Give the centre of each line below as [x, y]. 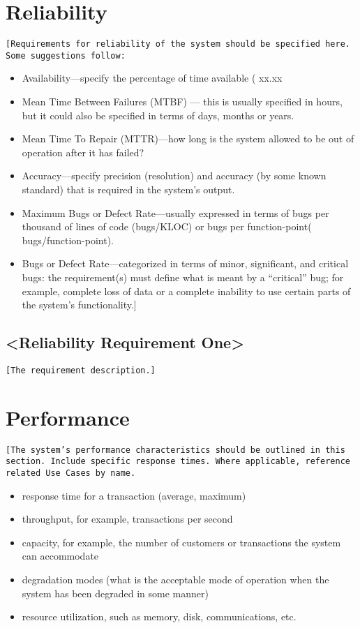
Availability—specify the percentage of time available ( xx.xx [152, 78]
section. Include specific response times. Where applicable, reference [178, 462]
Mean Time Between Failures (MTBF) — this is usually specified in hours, [182, 102]
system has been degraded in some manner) [115, 593]
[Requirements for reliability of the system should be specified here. [178, 44]
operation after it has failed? [83, 152]
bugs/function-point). [68, 240]
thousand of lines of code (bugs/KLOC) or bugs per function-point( [167, 226]
